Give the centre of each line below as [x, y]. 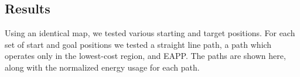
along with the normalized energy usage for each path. [102, 67]
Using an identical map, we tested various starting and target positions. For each [150, 33]
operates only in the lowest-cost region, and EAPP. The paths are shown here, [145, 56]
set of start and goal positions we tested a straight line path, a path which [138, 44]
